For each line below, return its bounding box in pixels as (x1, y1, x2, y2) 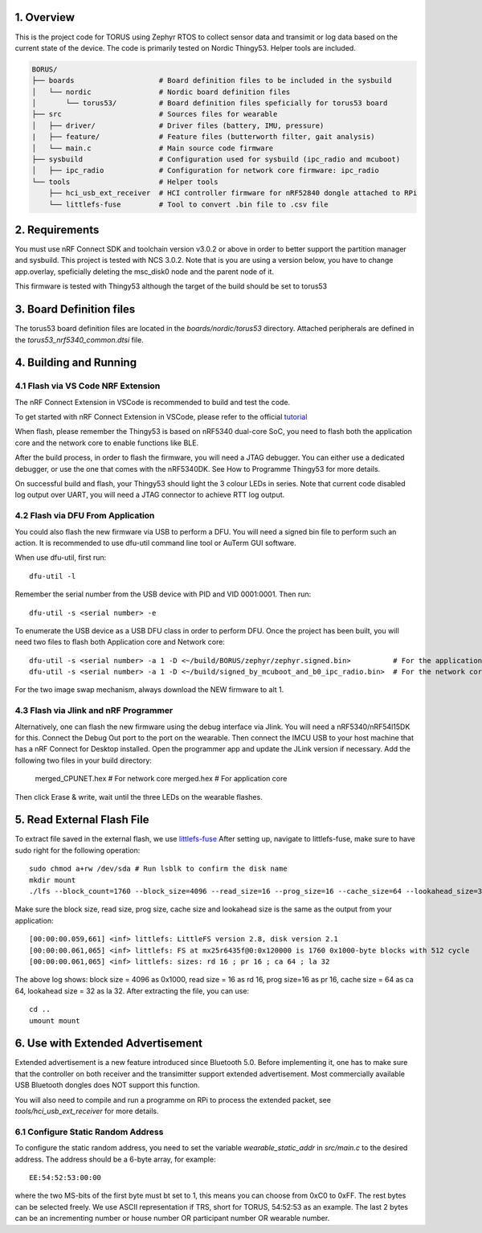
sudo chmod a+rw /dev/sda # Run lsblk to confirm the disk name (29, 864, 288, 874)
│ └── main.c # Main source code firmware (31, 143, 274, 153)
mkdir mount (29, 875, 76, 884)
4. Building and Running (14, 356, 137, 370)
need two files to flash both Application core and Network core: (14, 637, 225, 647)
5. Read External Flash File (14, 813, 149, 827)
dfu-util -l (29, 571, 76, 580)
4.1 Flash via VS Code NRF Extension (14, 380, 161, 391)
